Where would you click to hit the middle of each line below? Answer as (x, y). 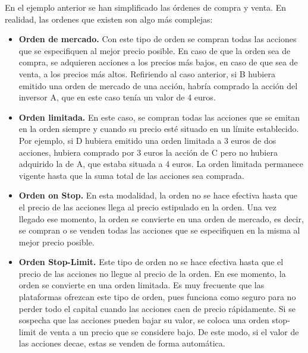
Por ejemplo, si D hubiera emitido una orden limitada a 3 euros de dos (147, 140)
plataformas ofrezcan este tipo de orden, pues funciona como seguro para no (157, 297)
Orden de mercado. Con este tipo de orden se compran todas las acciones (158, 39)
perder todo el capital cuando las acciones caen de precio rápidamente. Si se (157, 308)
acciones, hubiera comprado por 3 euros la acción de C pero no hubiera (148, 152)
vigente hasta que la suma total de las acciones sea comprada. (131, 175)
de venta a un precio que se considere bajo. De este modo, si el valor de (169, 331)
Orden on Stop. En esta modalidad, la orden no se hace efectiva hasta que (158, 195)
